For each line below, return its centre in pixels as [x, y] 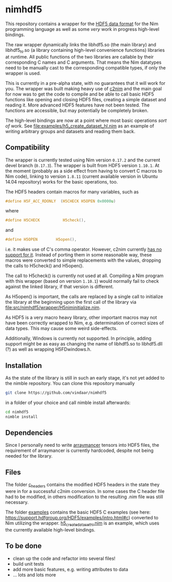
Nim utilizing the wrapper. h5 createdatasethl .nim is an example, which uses [82, 524]
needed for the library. [29, 456]
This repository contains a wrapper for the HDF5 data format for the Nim [82, 24]
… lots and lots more [34, 575]
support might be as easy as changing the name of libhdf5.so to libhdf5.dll [84, 344]
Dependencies [29, 433]
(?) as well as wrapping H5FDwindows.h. [48, 349]
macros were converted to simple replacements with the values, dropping [83, 260]
